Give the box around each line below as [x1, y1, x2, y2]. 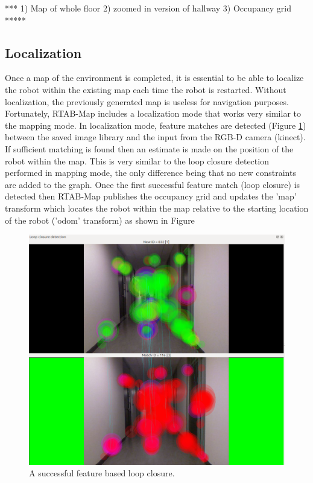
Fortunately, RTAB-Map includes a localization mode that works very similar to [5, 107, 301, 120]
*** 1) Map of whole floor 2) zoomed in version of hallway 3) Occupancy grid [5, 2, 292, 14]
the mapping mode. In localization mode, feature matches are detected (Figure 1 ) [5, 118, 306, 131]
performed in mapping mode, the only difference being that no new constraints [5, 166, 296, 179]
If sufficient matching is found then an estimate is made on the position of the [5, 142, 294, 155]
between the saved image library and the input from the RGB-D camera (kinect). [5, 131, 306, 143]
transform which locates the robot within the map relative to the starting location [5, 201, 309, 214]
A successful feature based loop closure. [29, 467, 175, 479]
